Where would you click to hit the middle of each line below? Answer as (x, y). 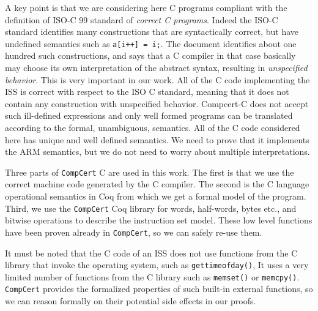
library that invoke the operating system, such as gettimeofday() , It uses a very (157, 265)
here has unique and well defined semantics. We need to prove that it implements (157, 139)
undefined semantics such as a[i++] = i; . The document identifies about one (151, 43)
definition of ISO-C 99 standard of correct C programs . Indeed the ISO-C (142, 19)
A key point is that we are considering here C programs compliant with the (146, 7)
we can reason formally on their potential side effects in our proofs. (131, 301)
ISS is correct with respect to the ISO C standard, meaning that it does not (147, 92)
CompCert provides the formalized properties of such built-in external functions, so (159, 289)
